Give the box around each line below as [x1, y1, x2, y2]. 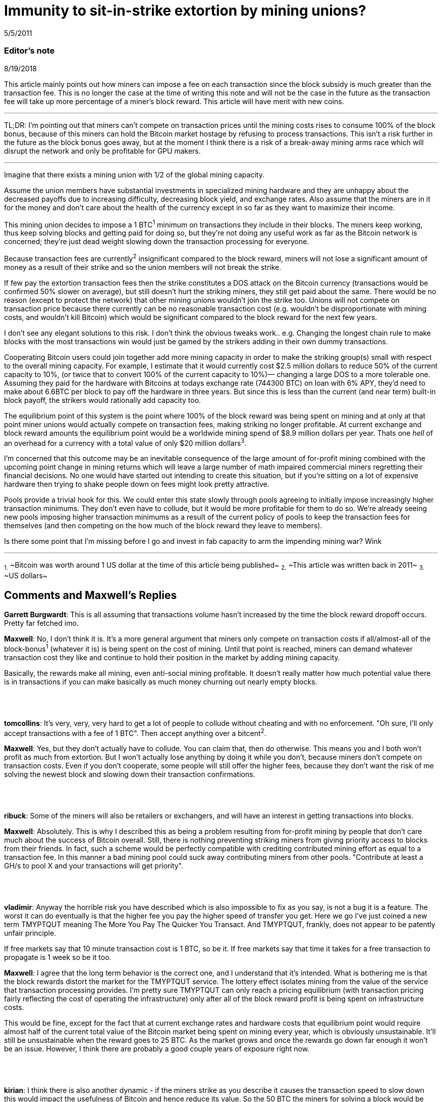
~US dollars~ [4, 571, 48, 580]
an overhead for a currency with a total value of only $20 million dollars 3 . [4, 437, 247, 447]
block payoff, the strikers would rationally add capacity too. [4, 395, 201, 404]
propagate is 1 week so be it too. [4, 953, 112, 962]
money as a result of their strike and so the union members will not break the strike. [4, 262, 282, 271]
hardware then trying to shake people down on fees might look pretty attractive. [4, 480, 269, 489]
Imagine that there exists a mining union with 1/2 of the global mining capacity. [4, 170, 264, 179]
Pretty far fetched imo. [4, 619, 79, 628]
